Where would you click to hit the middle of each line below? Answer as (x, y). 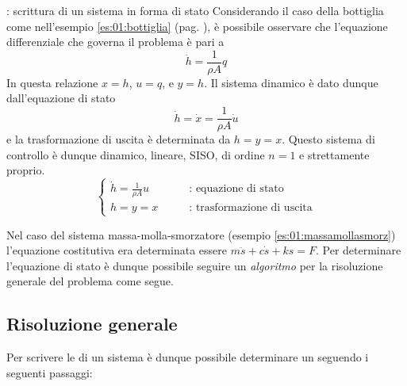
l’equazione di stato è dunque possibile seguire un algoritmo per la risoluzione (195, 265)
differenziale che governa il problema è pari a (115, 42)
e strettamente (334, 154)
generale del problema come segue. (90, 281)
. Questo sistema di (328, 139)
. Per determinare (358, 250)
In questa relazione (52, 82)
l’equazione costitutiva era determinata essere (117, 250)
